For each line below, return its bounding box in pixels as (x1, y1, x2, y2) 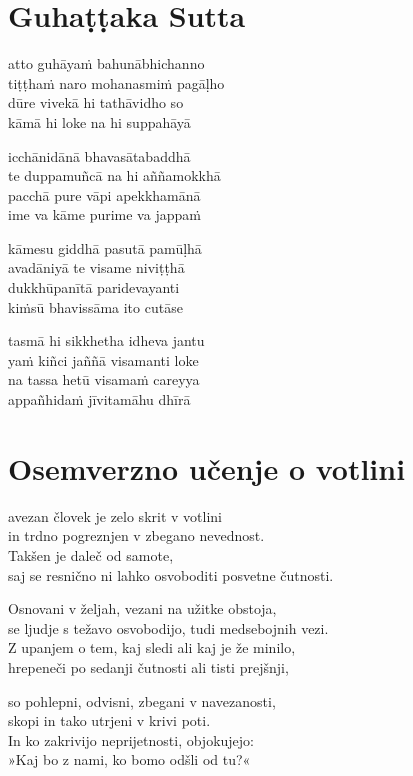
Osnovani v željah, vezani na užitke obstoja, (8, 598, 277, 619)
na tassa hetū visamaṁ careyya (8, 369, 200, 390)
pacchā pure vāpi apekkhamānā (8, 184, 201, 205)
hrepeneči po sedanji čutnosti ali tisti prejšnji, (8, 656, 289, 677)
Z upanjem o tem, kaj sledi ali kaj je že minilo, (8, 637, 296, 658)
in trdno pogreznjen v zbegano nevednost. (8, 525, 265, 546)
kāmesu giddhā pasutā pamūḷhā (8, 237, 202, 258)
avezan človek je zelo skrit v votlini (8, 505, 222, 526)
